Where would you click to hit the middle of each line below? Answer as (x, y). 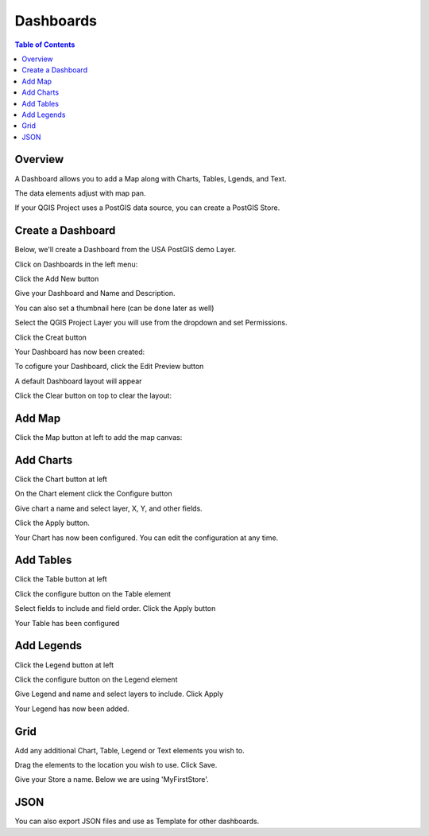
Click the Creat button (51, 337)
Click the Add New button (57, 279)
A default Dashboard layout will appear (78, 381)
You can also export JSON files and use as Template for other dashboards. (137, 821)
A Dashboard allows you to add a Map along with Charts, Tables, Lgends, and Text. (151, 178)
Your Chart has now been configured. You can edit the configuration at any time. (147, 538)
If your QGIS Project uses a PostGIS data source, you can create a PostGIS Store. (147, 208)
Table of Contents (45, 45)
